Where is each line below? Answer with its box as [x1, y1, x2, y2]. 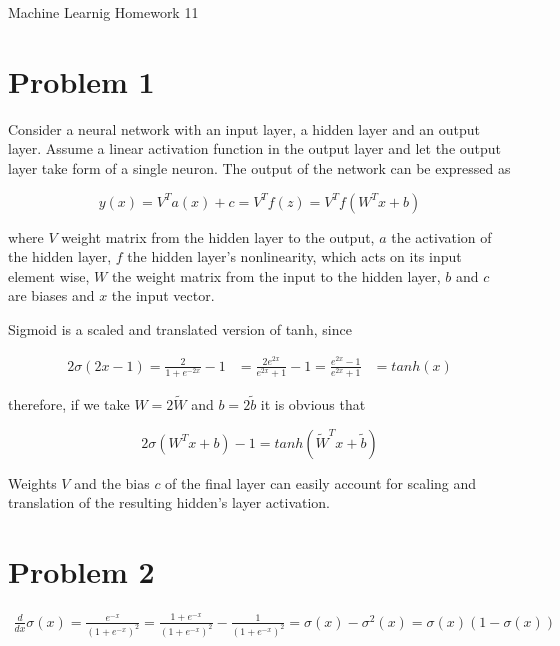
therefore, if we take [8, 393, 130, 414]
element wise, [8, 265, 90, 286]
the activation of [391, 226, 492, 247]
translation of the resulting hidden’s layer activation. [8, 492, 330, 513]
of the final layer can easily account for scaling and [165, 472, 477, 493]
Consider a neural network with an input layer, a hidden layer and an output [8, 118, 481, 139]
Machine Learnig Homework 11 [8, 2, 199, 22]
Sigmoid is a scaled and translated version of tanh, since [8, 318, 352, 339]
